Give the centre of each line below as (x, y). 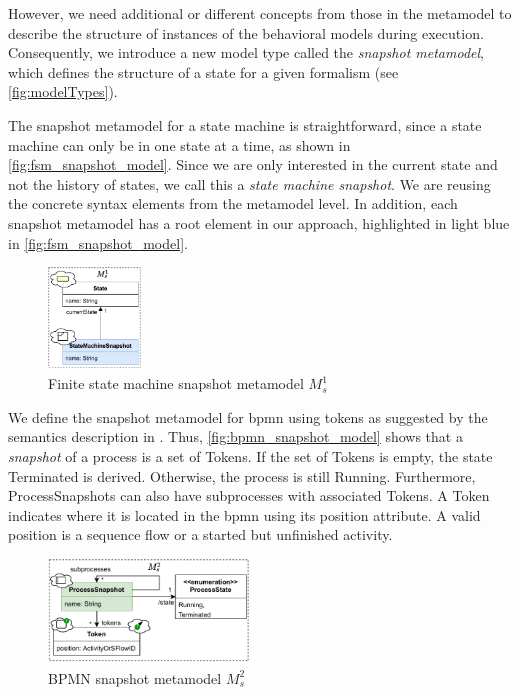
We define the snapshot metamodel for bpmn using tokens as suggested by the (248, 416)
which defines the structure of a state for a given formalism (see (203, 71)
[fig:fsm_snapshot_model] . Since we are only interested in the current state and (253, 164)
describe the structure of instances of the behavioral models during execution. (246, 32)
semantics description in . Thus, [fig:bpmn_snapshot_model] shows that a (235, 436)
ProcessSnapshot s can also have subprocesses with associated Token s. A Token (249, 495)
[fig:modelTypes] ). (63, 91)
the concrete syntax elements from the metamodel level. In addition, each (233, 203)
